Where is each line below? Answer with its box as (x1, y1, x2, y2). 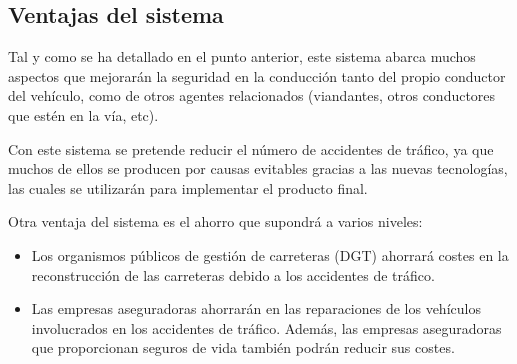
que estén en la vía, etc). (8, 104, 159, 125)
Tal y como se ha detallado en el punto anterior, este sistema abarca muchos (8, 46, 476, 67)
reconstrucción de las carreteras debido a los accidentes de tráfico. (31, 264, 435, 285)
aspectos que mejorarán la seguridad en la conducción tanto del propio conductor (8, 65, 506, 86)
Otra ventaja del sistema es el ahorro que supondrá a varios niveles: (8, 211, 423, 232)
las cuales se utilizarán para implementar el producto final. (8, 177, 368, 198)
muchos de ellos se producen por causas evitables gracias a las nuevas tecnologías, (8, 158, 508, 179)
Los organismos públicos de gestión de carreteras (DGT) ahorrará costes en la (31, 244, 509, 265)
